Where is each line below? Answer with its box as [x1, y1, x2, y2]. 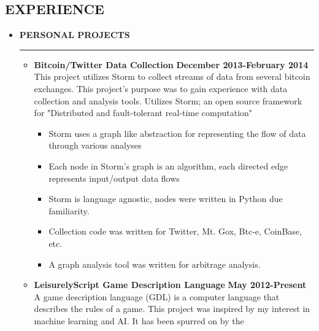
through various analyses [48, 139, 142, 152]
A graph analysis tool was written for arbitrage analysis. [48, 257, 261, 270]
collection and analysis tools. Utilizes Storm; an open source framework [34, 94, 302, 107]
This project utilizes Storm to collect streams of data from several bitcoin [34, 70, 310, 83]
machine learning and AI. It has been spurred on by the [34, 314, 244, 327]
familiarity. [48, 204, 90, 217]
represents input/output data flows [48, 171, 180, 184]
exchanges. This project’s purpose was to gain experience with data [34, 82, 288, 95]
